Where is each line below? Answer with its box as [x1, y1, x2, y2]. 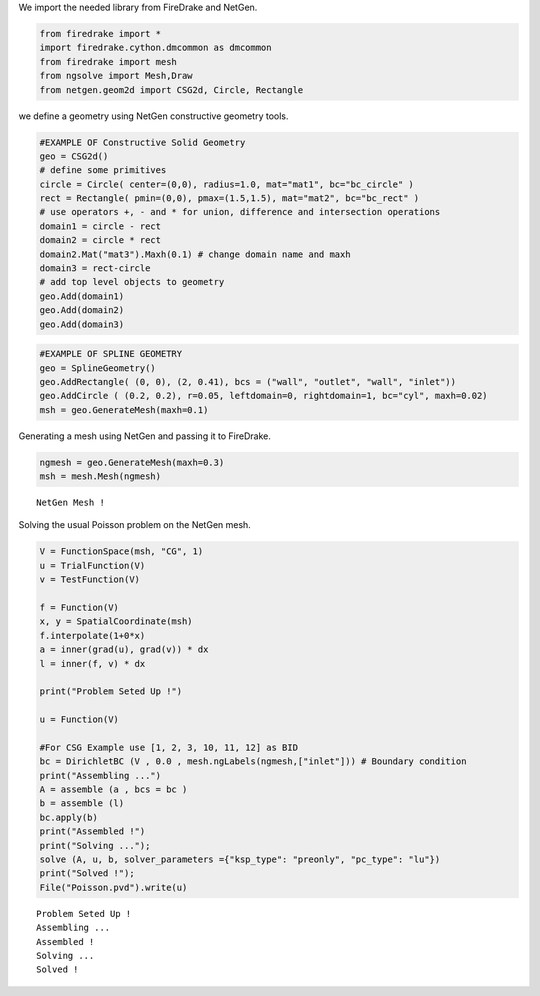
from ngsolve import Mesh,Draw [39, 70, 194, 82]
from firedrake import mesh [39, 56, 177, 67]
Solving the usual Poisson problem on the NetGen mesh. [18, 519, 252, 531]
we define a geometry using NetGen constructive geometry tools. [18, 110, 289, 122]
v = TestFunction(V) [39, 574, 140, 585]
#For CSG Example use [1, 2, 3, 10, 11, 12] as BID [39, 741, 299, 753]
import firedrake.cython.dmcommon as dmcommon [39, 42, 272, 54]
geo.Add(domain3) [39, 318, 125, 330]
